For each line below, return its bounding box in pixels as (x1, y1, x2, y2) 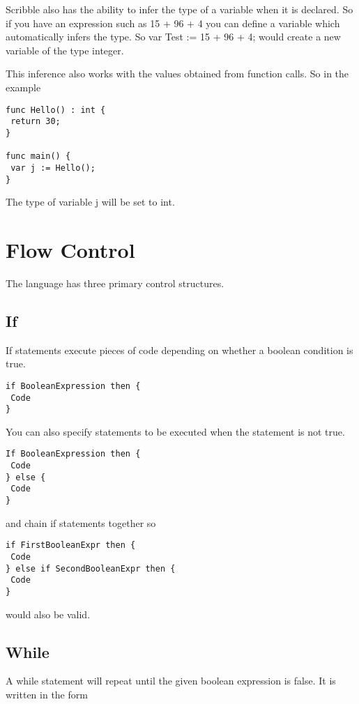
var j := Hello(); (10, 162, 96, 173)
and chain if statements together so (6, 515, 156, 530)
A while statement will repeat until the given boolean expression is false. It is (6, 673, 336, 688)
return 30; (10, 116, 61, 127)
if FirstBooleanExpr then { (6, 540, 136, 551)
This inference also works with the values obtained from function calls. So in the (6, 66, 349, 81)
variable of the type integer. (6, 43, 124, 57)
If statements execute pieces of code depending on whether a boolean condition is (6, 342, 353, 357)
